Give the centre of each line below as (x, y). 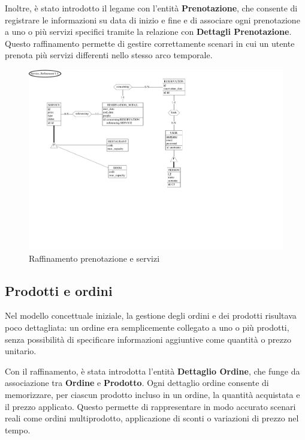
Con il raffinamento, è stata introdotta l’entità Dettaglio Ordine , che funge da (152, 371)
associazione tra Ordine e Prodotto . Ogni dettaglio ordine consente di (137, 383)
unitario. (21, 351)
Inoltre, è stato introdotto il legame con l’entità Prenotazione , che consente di (151, 8)
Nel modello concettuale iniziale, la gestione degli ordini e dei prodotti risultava (151, 315)
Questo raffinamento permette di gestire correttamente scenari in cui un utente (150, 43)
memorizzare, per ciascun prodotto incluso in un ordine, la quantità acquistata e (152, 394)
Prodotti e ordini (59, 290)
